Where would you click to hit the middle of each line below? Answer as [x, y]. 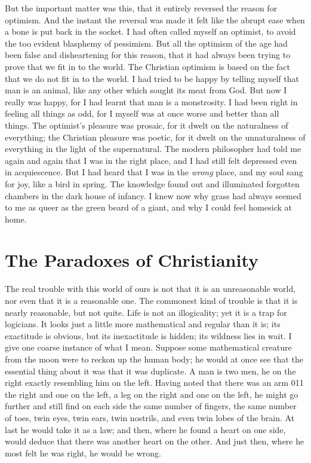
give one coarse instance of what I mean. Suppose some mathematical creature [148, 347]
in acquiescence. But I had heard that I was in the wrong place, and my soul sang [154, 172]
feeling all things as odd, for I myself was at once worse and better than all [142, 113]
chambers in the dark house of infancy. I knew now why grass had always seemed [153, 195]
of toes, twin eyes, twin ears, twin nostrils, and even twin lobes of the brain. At [150, 417]
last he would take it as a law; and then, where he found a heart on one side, [145, 429]
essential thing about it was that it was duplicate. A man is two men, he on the [150, 371]
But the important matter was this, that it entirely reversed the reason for [141, 8]
